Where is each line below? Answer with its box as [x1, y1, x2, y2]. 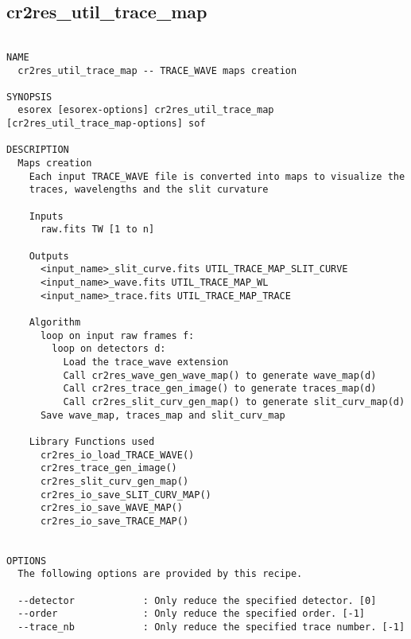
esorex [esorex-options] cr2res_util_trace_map [17, 104, 274, 116]
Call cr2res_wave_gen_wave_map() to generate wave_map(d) [63, 369, 377, 381]
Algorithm [29, 316, 81, 328]
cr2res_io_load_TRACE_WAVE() [40, 449, 195, 461]
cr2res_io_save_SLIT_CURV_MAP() [40, 489, 211, 501]
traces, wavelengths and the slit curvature [29, 184, 269, 196]
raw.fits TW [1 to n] [40, 224, 155, 236]
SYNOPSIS [6, 91, 52, 103]
